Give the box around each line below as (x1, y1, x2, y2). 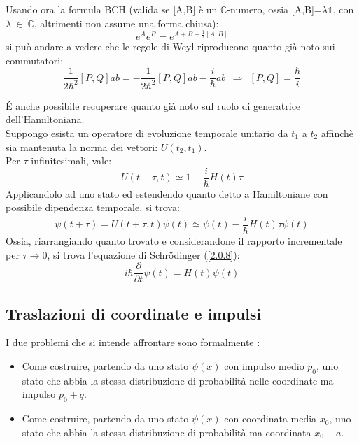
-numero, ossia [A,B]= (227, 2, 322, 16)
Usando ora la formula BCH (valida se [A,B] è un (6, 2, 218, 16)
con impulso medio (224, 359, 304, 373)
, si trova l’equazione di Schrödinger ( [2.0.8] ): (47, 247, 240, 262)
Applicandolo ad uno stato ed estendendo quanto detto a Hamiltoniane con (6, 186, 328, 201)
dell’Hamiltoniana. (6, 112, 85, 127)
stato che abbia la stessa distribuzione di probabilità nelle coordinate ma (22, 373, 334, 387)
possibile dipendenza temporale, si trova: (6, 200, 180, 215)
